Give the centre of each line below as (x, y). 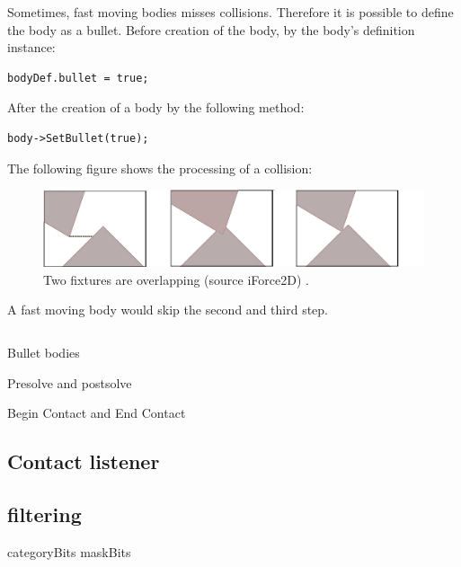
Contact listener (84, 461)
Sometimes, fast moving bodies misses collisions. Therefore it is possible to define (230, 12)
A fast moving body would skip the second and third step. (168, 310)
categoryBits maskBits (69, 551)
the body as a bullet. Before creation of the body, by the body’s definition (211, 29)
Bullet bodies (44, 353)
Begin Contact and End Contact (97, 413)
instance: (31, 47)
